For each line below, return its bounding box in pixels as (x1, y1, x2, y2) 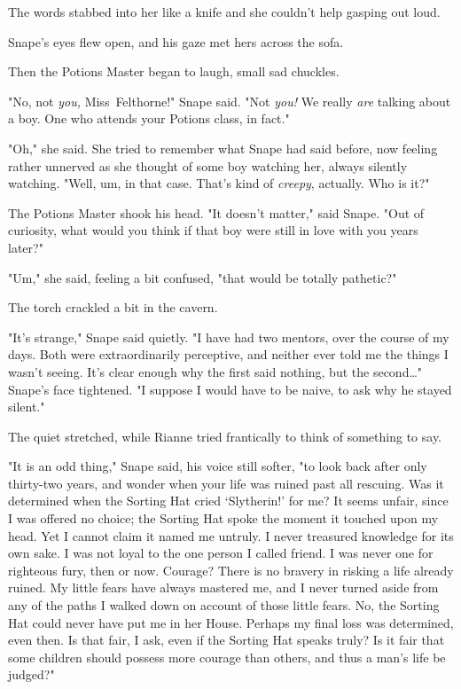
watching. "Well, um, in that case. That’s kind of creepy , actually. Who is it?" (8, 174, 430, 192)
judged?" (8, 665, 55, 684)
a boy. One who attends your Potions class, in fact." (8, 109, 290, 128)
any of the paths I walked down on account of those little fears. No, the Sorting (8, 596, 440, 615)
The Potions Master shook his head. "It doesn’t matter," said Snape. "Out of (8, 203, 425, 222)
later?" (8, 238, 43, 256)
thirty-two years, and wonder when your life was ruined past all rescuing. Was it (8, 474, 444, 492)
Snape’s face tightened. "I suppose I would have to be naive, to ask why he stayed (8, 380, 452, 398)
